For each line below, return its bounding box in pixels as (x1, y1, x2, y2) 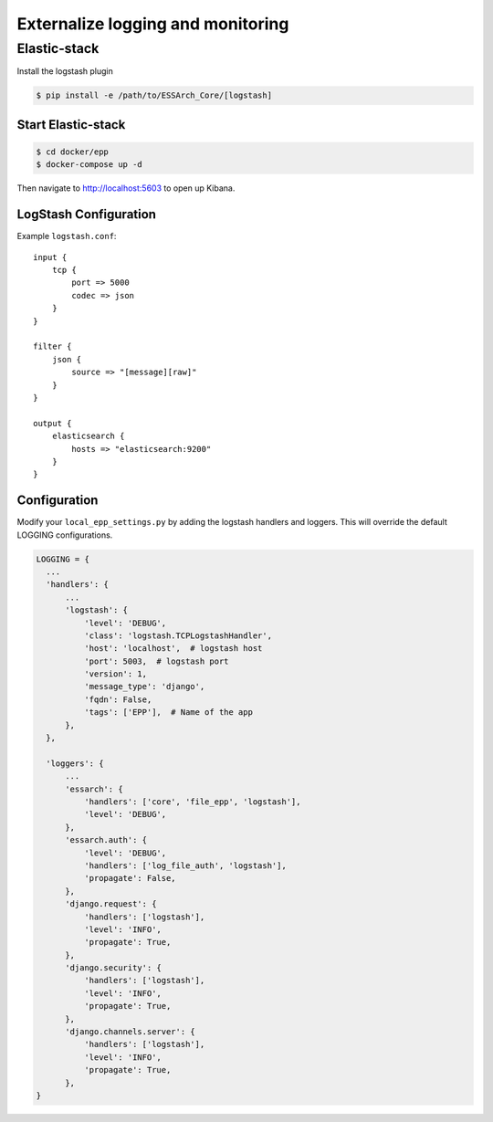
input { (33, 252, 68, 262)
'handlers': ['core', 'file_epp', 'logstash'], (83, 796, 301, 807)
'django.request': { (65, 899, 157, 909)
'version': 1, (83, 669, 148, 679)
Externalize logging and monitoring (16, 14, 289, 34)
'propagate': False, (83, 873, 177, 884)
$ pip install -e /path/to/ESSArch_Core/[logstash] (36, 90, 273, 100)
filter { (33, 341, 72, 351)
